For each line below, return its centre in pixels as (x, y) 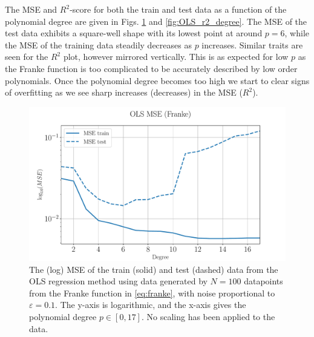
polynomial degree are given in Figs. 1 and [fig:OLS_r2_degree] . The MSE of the (156, 21)
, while (297, 33)
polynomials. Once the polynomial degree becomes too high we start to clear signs (157, 80)
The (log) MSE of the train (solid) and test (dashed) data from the (154, 269)
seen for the (27, 57)
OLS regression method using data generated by (118, 281)
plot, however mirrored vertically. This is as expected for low (176, 57)
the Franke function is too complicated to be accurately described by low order (151, 68)
